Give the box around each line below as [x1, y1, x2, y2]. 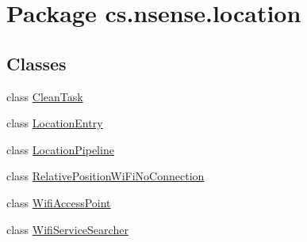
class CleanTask [6, 88, 83, 104]
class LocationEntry [6, 115, 103, 131]
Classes [6, 51, 67, 75]
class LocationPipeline [6, 141, 114, 157]
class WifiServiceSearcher [6, 221, 129, 237]
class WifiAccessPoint [6, 194, 111, 210]
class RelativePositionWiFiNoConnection [6, 168, 205, 184]
